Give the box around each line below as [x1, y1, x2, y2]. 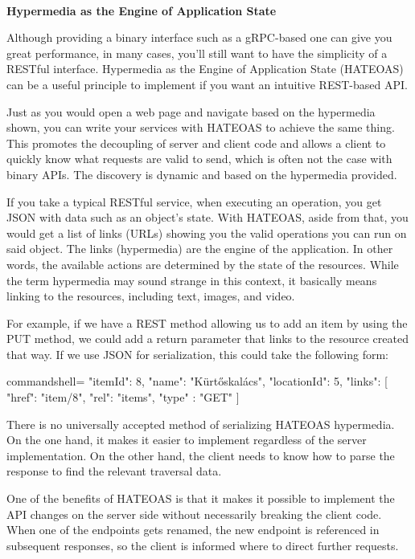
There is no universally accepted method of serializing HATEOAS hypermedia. [6, 415, 395, 432]
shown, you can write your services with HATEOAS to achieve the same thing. [6, 119, 395, 136]
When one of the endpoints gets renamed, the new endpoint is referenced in [6, 521, 380, 538]
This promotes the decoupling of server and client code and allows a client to [6, 134, 386, 151]
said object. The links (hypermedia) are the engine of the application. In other [6, 240, 393, 257]
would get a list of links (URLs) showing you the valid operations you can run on [6, 224, 407, 241]
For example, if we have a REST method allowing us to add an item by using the [6, 314, 408, 331]
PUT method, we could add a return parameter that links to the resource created [6, 330, 409, 347]
